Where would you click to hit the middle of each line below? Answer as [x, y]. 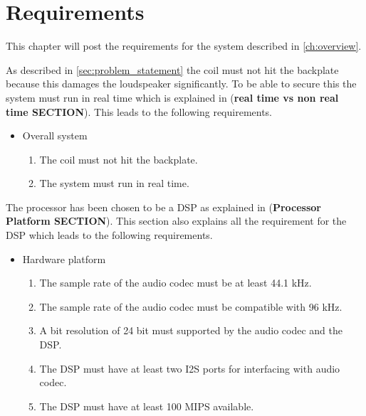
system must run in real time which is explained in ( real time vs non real [172, 97]
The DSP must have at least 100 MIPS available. [147, 406]
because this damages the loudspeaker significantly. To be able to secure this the [181, 84]
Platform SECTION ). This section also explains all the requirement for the [176, 221]
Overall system [55, 135]
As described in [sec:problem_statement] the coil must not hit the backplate [172, 69]
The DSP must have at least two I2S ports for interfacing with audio [190, 368]
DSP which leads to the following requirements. [109, 235]
